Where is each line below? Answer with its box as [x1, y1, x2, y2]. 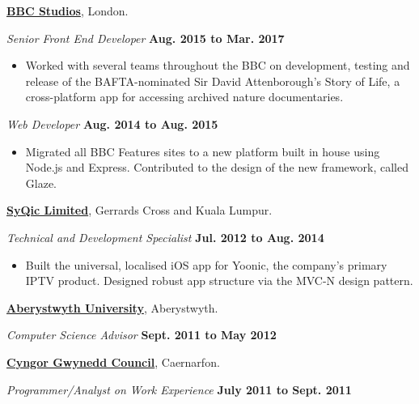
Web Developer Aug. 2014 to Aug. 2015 [6, 115, 218, 132]
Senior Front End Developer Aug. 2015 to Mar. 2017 [6, 29, 285, 46]
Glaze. [25, 174, 57, 191]
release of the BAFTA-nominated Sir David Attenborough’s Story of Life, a [25, 72, 400, 89]
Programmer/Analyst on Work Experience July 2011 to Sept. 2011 [6, 381, 352, 398]
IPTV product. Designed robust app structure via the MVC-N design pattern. [25, 272, 413, 289]
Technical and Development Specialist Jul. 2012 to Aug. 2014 [6, 228, 324, 245]
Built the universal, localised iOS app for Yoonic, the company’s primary [25, 256, 387, 273]
